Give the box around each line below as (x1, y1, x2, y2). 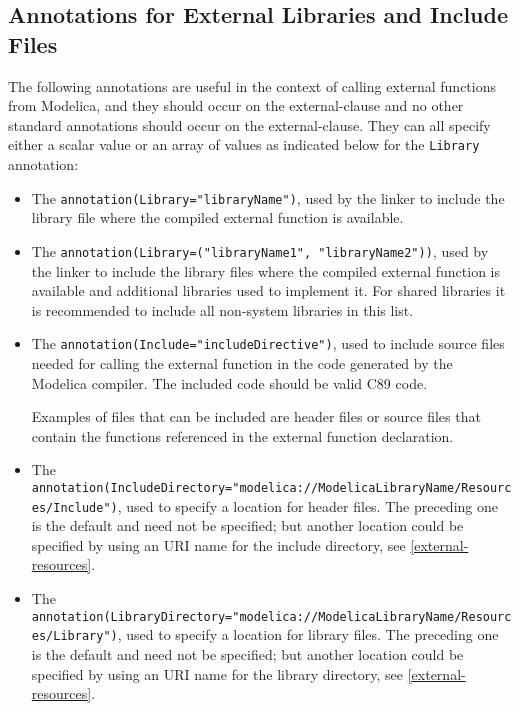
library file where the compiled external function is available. (31, 207, 404, 228)
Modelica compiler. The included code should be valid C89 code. (31, 372, 428, 393)
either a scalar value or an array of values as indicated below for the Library (8, 134, 480, 155)
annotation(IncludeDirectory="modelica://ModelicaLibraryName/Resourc (31, 480, 512, 495)
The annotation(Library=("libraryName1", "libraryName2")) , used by (31, 240, 489, 261)
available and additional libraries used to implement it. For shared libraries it (31, 280, 506, 301)
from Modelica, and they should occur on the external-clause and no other (8, 95, 464, 116)
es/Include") (31, 500, 118, 515)
